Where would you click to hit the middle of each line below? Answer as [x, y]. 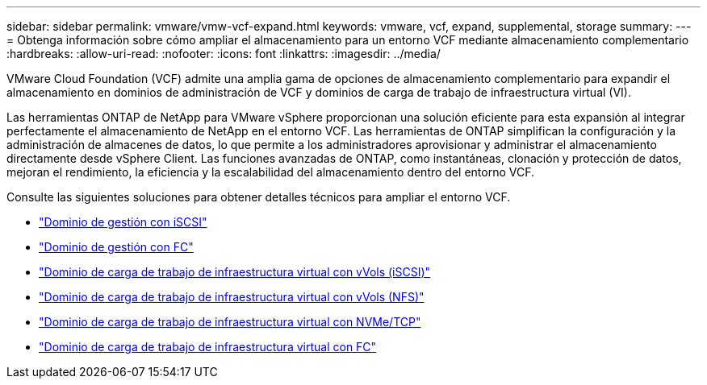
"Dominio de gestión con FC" [116, 247]
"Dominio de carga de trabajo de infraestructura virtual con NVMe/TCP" [230, 322]
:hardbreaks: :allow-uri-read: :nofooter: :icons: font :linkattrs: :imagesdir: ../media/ [224, 54]
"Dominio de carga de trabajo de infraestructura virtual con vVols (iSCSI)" [235, 272]
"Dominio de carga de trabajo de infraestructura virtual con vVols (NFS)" [232, 297]
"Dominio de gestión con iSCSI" [123, 222]
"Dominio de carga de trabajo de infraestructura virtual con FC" [208, 347]
